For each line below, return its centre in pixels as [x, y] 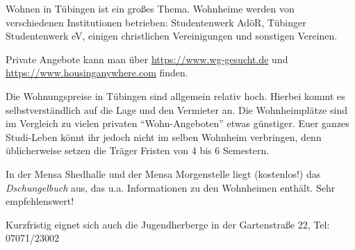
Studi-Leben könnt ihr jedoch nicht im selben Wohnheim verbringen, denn [164, 136]
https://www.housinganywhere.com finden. [97, 73]
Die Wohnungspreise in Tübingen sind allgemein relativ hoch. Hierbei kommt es [175, 95]
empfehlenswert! [40, 201]
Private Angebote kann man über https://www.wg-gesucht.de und [147, 59]
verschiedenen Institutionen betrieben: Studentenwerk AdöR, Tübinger [156, 22]
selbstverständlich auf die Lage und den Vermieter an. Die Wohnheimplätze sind [176, 109]
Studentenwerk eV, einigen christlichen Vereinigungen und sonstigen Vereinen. [172, 36]
